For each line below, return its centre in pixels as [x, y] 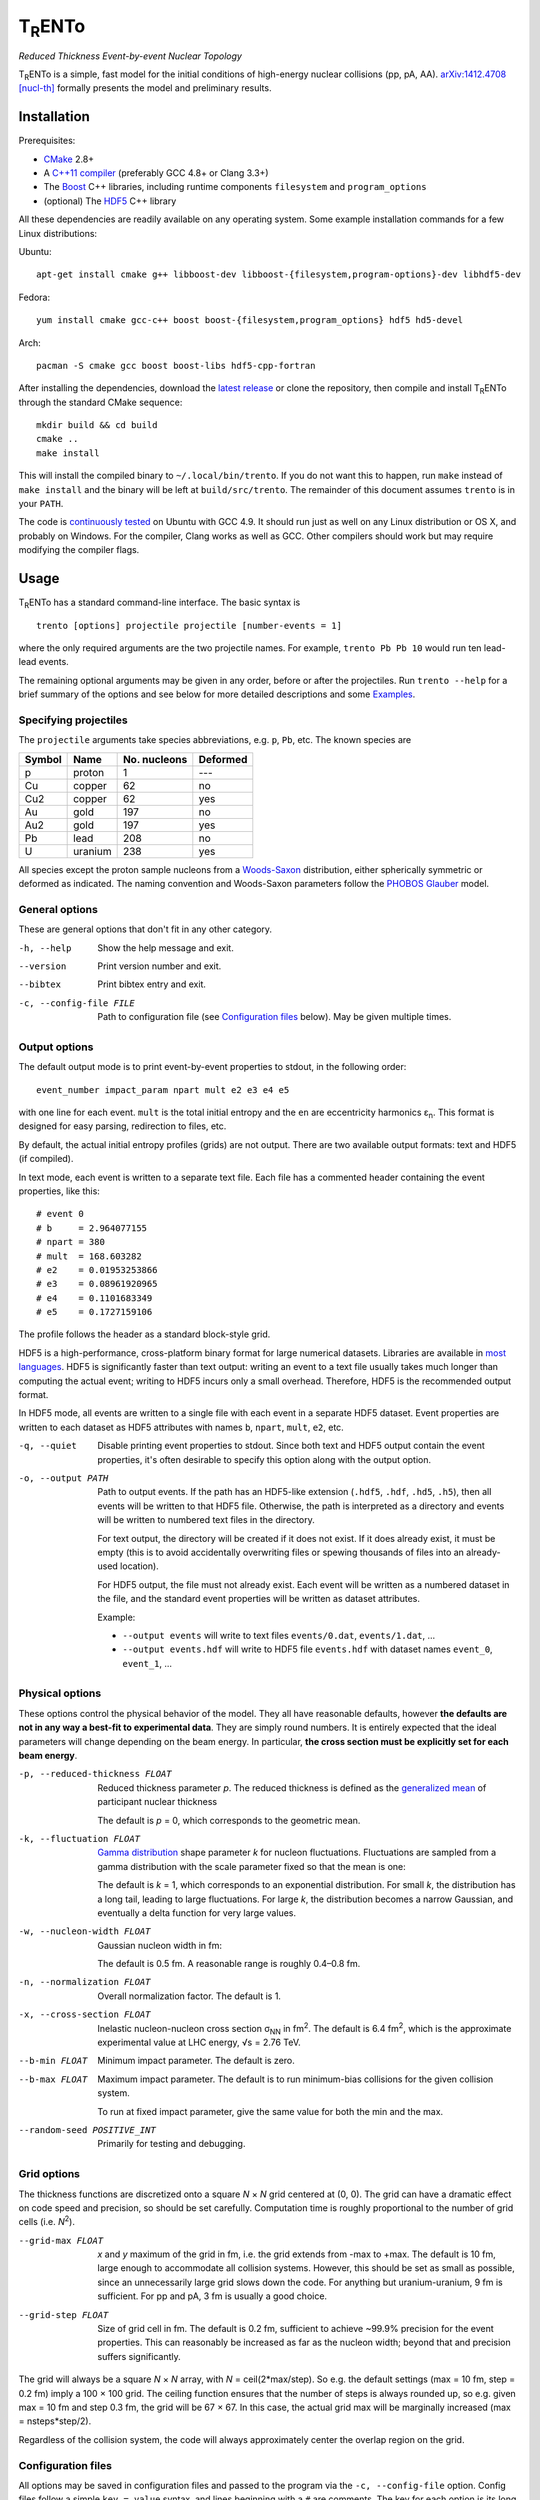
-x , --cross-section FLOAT [84, 2014]
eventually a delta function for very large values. [197, 1912]
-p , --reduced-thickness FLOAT [95, 1774]
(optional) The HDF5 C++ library [110, 201]
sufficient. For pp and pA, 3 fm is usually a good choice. [212, 2296]
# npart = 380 [70, 1242]
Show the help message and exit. [165, 947]
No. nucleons [155, 759]
